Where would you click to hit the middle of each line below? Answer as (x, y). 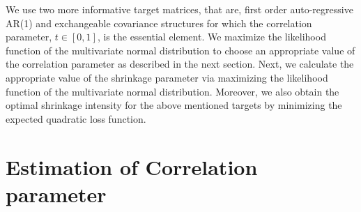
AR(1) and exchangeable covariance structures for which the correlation (159, 23)
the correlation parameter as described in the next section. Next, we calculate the (180, 64)
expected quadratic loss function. (76, 118)
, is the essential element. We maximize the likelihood (212, 37)
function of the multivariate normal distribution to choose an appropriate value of (180, 50)
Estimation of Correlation (132, 166)
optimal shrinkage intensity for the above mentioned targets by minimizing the (174, 105)
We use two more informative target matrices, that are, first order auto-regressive (179, 9)
